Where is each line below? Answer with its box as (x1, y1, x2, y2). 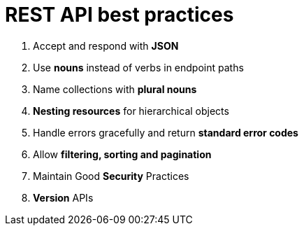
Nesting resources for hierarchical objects (33, 104, 229, 117)
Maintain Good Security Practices (33, 169, 189, 182)
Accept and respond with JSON (33, 39, 179, 52)
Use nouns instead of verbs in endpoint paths (33, 61, 244, 73)
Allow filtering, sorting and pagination (33, 148, 212, 160)
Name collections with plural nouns (33, 83, 197, 95)
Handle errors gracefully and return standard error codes (33, 126, 298, 139)
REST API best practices (5, 3, 234, 27)
